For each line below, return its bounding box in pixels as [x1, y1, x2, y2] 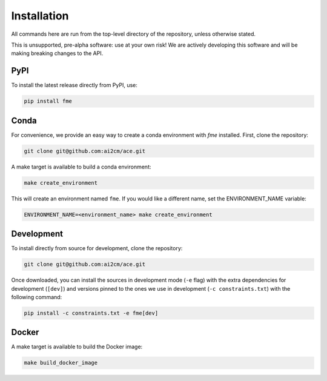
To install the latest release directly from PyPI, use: [11, 82, 137, 89]
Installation [11, 9, 69, 22]
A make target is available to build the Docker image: [11, 343, 143, 351]
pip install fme [24, 98, 73, 105]
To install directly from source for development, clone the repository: [11, 245, 183, 252]
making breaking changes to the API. [11, 50, 104, 57]
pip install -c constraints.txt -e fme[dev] [24, 310, 159, 316]
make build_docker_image [24, 359, 98, 366]
